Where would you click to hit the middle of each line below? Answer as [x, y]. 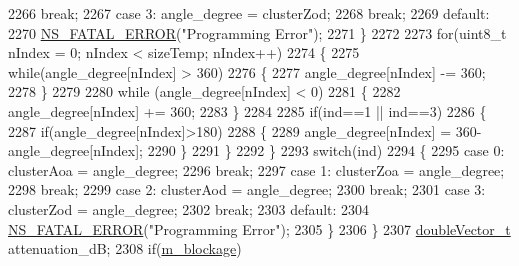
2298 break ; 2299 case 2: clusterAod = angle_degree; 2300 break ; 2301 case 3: [247, 189]
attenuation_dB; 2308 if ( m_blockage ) [125, 248]
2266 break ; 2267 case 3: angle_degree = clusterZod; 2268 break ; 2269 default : [249, 13]
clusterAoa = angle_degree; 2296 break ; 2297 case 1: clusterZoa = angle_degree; [256, 169]
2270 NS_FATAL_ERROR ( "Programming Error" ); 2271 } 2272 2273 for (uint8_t [257, 32]
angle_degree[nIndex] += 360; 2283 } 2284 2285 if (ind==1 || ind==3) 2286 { [247, 110]
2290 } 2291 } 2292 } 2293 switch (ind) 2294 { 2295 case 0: [326, 150]
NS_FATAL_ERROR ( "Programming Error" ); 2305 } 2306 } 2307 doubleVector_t [259, 228]
